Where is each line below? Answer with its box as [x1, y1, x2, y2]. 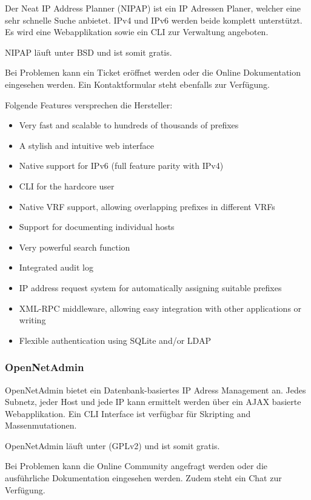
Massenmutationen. [5, 419, 77, 432]
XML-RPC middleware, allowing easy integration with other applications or [19, 301, 302, 314]
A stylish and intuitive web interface [19, 139, 155, 151]
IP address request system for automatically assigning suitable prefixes [19, 281, 282, 294]
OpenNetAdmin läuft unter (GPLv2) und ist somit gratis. [5, 439, 220, 452]
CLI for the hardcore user [19, 179, 115, 192]
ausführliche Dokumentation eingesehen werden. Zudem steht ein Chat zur [5, 472, 282, 484]
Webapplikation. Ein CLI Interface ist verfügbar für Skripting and [5, 407, 251, 419]
